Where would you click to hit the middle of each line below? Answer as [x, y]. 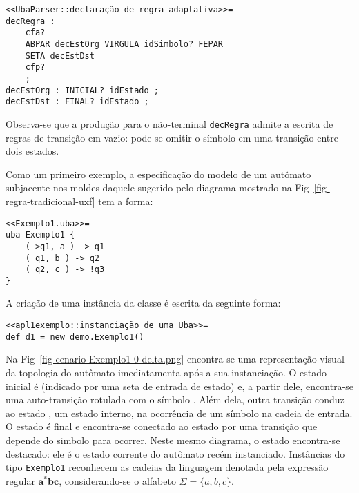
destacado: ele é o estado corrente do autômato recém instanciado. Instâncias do [175, 453]
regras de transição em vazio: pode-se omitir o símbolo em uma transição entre [172, 137]
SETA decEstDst [60, 56]
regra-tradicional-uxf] [50, 201]
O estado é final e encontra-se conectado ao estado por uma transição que [162, 426]
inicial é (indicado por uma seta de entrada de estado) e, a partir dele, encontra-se [180, 386]
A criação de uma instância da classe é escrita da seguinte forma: [143, 303]
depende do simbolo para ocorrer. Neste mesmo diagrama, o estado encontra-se [173, 439]
